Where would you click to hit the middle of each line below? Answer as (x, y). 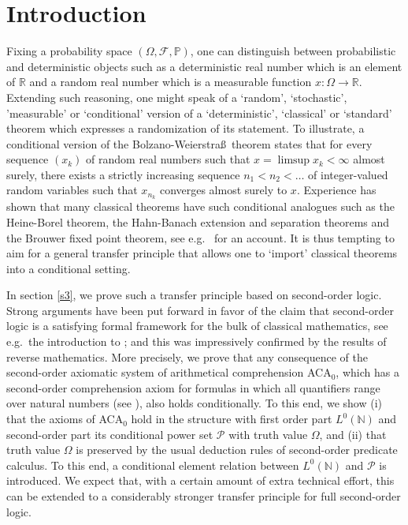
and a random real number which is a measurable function (171, 82)
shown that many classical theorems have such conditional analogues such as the (200, 206)
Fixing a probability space (69, 51)
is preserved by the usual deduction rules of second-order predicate (237, 450)
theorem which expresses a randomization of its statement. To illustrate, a (185, 128)
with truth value (268, 434)
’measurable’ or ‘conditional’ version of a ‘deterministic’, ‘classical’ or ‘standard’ (199, 112)
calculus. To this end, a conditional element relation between (153, 465)
